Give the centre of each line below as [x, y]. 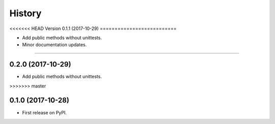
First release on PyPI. [45, 112]
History [25, 13]
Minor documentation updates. [54, 45]
